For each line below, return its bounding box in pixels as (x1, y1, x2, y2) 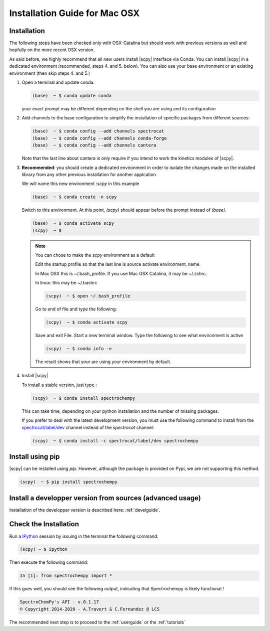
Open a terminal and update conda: (21, 79, 95, 85)
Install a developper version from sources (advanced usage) (9, 494, 201, 502)
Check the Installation (9, 520, 79, 529)
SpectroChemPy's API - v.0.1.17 (19, 599, 99, 605)
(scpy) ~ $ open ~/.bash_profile (45, 293, 130, 299)
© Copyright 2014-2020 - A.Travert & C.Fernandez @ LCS (19, 606, 160, 612)
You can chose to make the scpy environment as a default (35, 252, 155, 258)
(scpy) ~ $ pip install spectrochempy (19, 479, 117, 485)
